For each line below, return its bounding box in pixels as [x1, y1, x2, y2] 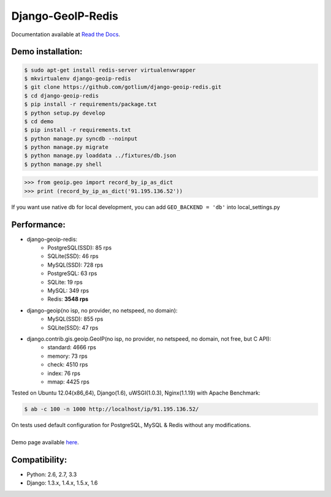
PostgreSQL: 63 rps [47, 270, 97, 277]
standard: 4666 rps [47, 344, 96, 351]
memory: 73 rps [47, 352, 88, 360]
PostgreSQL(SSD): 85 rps [47, 244, 112, 251]
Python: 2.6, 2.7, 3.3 [26, 471, 77, 478]
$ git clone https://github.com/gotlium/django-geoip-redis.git [24, 83, 222, 91]
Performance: [11, 219, 66, 230]
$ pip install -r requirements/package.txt [24, 101, 158, 108]
